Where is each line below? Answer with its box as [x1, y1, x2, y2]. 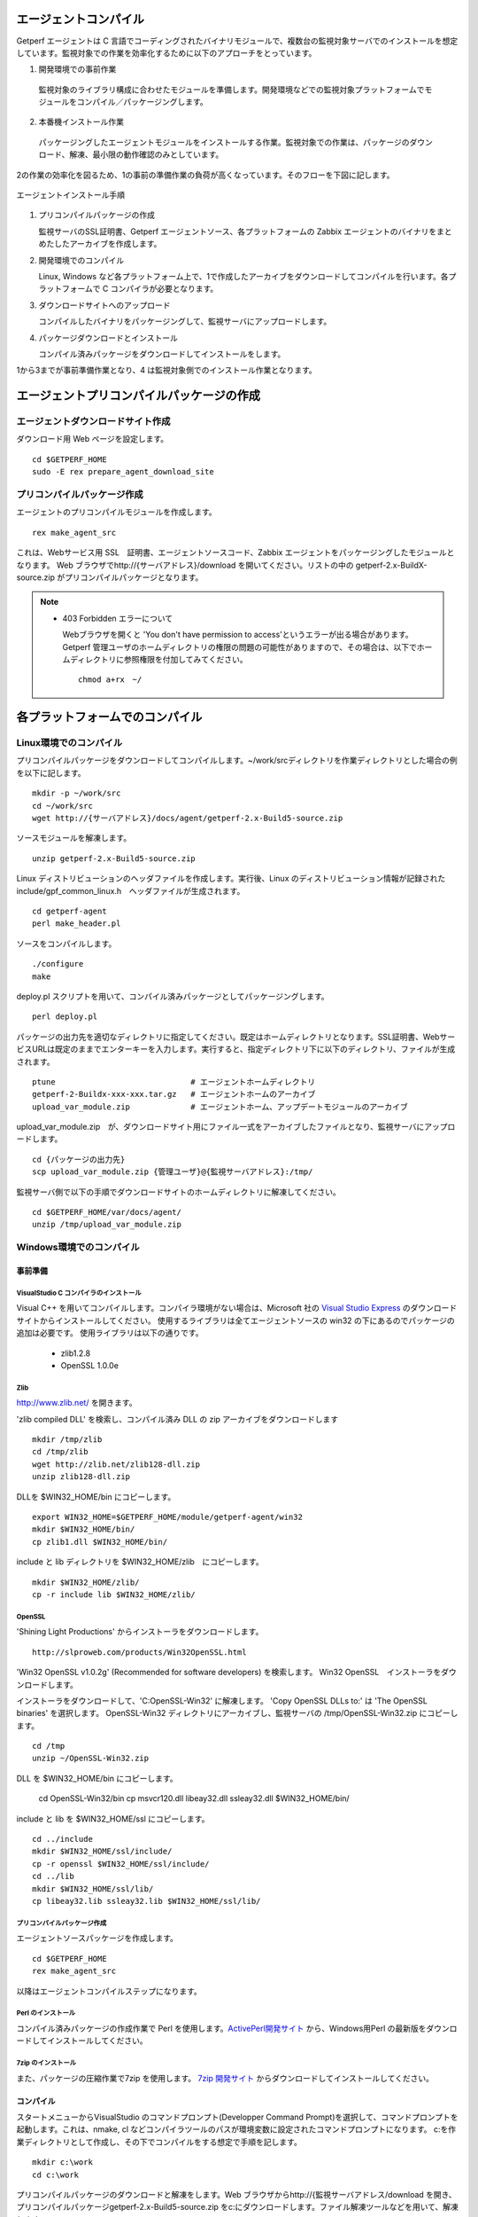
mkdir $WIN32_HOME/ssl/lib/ [32, 1884, 154, 1893]
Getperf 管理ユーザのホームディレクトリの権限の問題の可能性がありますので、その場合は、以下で [62, 641, 418, 652]
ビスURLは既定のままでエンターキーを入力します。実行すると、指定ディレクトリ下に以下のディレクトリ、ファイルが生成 [16, 1044, 456, 1054]
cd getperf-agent [32, 905, 107, 916]
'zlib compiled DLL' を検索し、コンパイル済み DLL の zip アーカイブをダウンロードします [16, 1414, 339, 1424]
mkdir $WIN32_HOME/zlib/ [32, 1577, 140, 1587]
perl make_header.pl [32, 919, 121, 928]
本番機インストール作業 [38, 116, 124, 128]
